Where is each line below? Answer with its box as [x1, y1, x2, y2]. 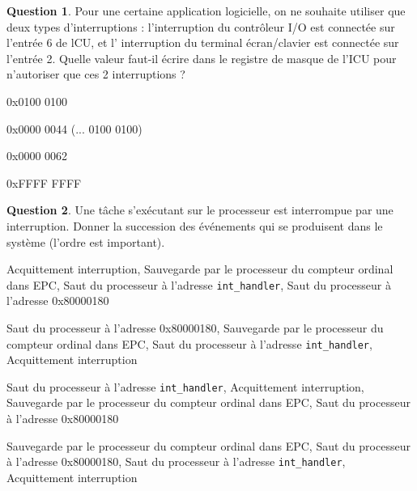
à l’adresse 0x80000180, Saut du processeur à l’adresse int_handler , [6, 453, 346, 470]
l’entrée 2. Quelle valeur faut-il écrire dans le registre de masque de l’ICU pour [6, 49, 397, 66]
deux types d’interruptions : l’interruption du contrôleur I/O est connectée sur [6, 18, 395, 35]
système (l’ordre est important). [6, 233, 165, 250]
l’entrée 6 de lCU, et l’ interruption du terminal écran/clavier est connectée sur [6, 34, 399, 51]
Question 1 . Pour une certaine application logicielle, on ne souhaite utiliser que [6, 2, 406, 19]
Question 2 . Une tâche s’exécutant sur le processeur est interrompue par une [6, 201, 394, 218]
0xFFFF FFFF [6, 174, 82, 191]
